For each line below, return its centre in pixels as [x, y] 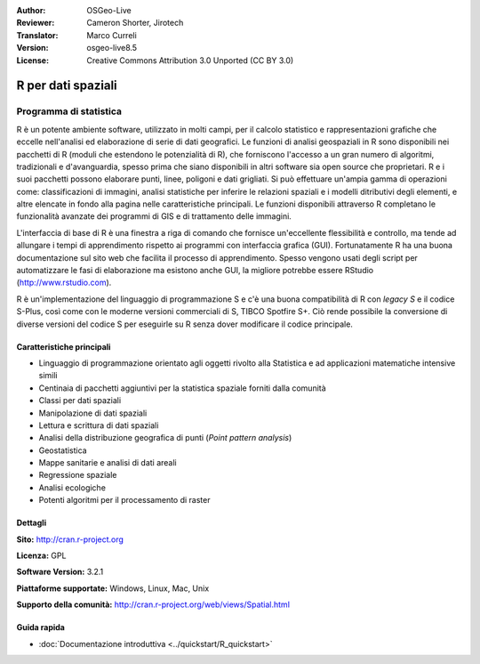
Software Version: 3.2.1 [60, 572]
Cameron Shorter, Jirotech [135, 23]
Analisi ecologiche [72, 487]
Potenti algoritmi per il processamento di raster [124, 500]
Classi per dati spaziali [80, 401]
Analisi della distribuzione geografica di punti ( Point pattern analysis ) [165, 438]
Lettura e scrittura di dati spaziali [99, 425]
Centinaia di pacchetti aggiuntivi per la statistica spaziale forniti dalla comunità [182, 388]
